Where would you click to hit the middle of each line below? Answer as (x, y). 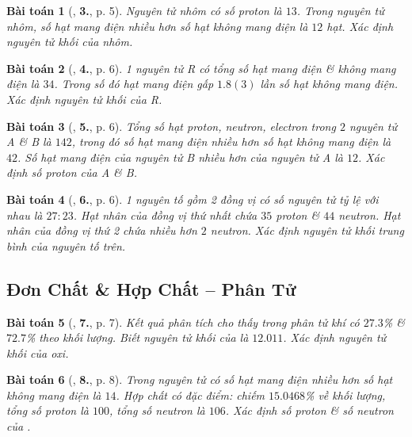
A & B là (29, 142)
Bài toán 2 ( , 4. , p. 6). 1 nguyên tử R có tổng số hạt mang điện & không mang (201, 68)
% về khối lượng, (345, 395)
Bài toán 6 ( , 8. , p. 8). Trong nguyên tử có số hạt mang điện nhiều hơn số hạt (200, 379)
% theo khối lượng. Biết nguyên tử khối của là (137, 337)
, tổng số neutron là (157, 410)
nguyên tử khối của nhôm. (70, 42)
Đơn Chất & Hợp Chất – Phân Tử (151, 288)
